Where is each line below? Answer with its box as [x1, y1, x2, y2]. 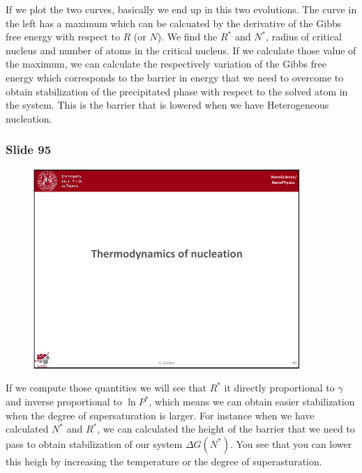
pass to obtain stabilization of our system [6, 436, 183, 451]
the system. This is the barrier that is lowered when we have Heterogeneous [6, 98, 329, 112]
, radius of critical [266, 29, 342, 44]
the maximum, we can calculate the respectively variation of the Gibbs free [6, 56, 326, 71]
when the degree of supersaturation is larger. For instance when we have [6, 408, 315, 422]
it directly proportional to [224, 380, 335, 395]
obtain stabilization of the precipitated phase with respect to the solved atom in [6, 84, 348, 98]
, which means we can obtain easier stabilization [149, 394, 355, 409]
